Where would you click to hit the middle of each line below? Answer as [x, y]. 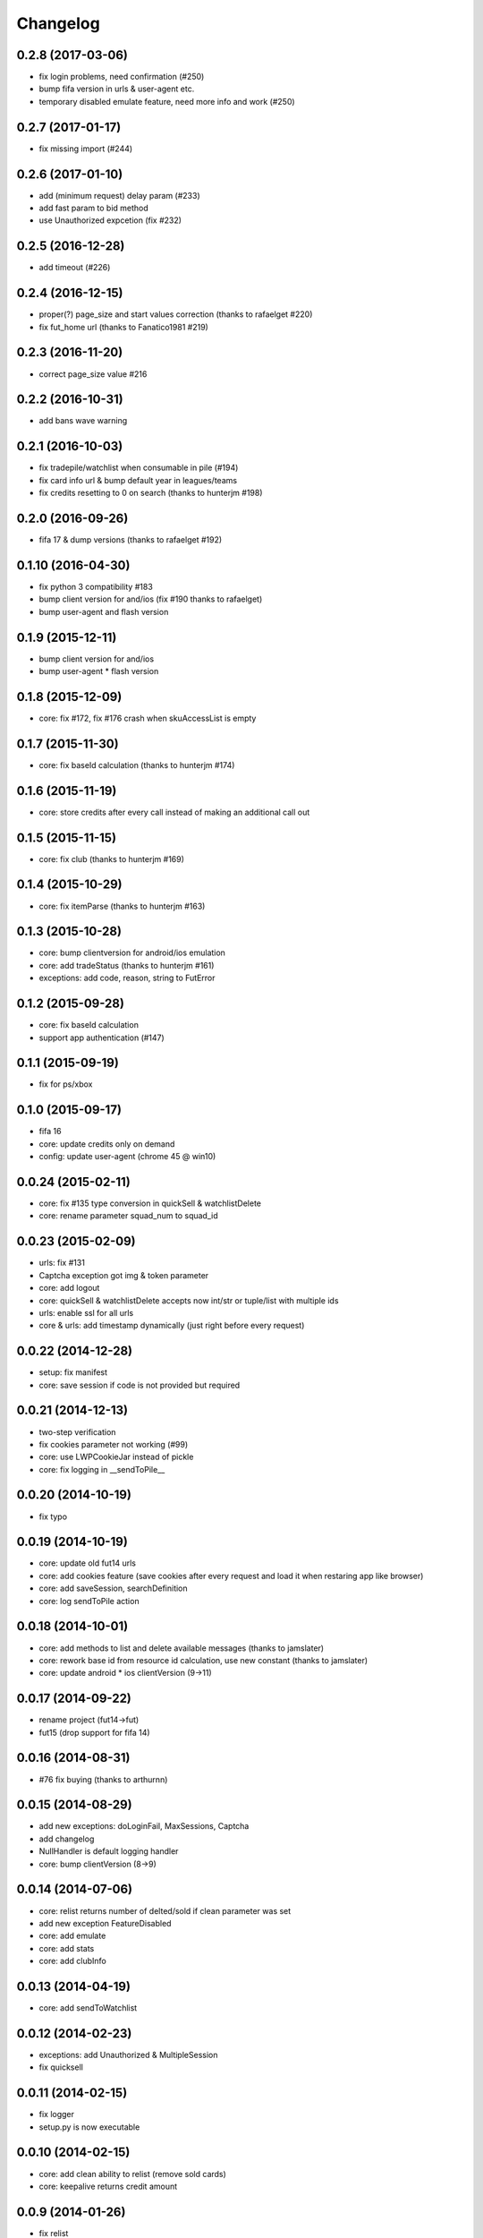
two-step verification [77, 1431]
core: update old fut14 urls [87, 1563]
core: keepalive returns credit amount [108, 2186]
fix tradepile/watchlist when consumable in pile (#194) [139, 468]
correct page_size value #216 [93, 374]
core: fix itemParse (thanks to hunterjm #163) [122, 906]
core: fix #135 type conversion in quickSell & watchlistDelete [150, 1203]
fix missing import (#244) [86, 149]
